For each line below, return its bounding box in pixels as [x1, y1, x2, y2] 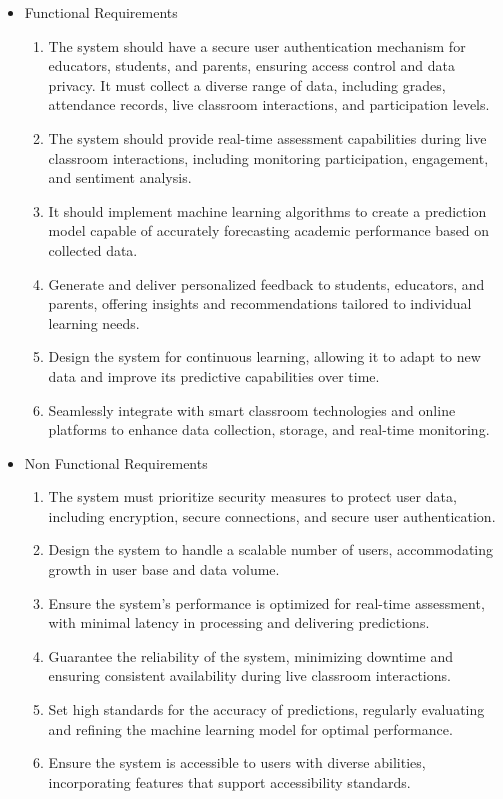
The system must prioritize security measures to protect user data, [48, 486, 457, 507]
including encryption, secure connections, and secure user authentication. [48, 505, 496, 526]
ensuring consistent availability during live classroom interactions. [48, 665, 451, 686]
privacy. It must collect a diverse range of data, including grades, [48, 74, 446, 95]
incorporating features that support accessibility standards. [48, 771, 411, 792]
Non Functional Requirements [24, 452, 208, 473]
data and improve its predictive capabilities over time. [48, 365, 380, 386]
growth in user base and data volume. [48, 559, 280, 580]
